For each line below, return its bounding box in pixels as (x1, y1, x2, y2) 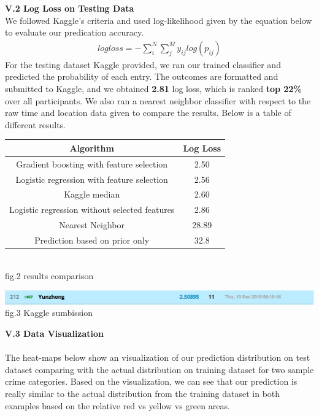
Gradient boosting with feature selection (16, 157, 168, 170)
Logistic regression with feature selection (15, 172, 168, 185)
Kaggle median (64, 188, 120, 201)
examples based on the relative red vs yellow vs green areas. (5, 399, 230, 412)
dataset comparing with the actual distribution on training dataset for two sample (5, 363, 314, 376)
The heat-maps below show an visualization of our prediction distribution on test (5, 351, 310, 364)
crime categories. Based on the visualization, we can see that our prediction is (5, 375, 298, 388)
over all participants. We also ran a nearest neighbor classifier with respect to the (5, 94, 311, 107)
